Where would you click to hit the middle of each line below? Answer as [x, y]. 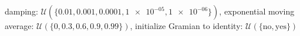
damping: [21, 11]
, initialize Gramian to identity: [186, 26]
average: [19, 26]
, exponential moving [257, 11]
